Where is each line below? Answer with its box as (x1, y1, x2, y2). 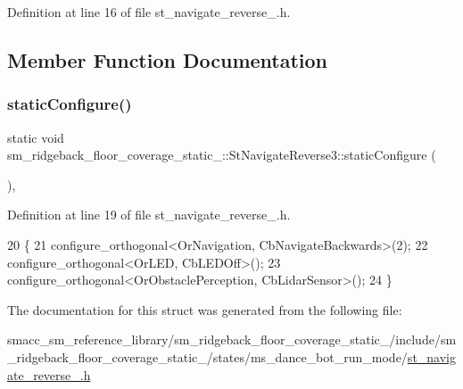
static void (7, 128, 64, 146)
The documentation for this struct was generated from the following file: (7, 300, 402, 319)
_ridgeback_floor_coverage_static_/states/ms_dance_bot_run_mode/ (7, 347, 408, 366)
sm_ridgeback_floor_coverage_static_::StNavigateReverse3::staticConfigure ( (7, 145, 436, 164)
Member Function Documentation (7, 46, 328, 73)
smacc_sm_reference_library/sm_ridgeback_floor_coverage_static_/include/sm (7, 330, 457, 349)
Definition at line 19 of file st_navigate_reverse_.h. (7, 205, 291, 224)
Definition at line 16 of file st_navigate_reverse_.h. (7, 3, 291, 21)
